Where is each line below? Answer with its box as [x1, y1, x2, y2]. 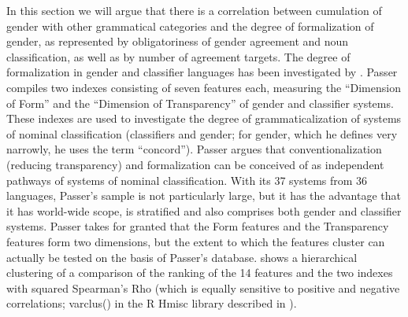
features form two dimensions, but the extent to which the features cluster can [6, 233, 385, 249]
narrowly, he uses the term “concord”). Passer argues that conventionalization [6, 141, 382, 157]
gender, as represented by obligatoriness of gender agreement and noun [6, 33, 349, 50]
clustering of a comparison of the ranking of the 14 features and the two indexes [6, 264, 393, 281]
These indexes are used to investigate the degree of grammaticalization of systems [6, 110, 402, 127]
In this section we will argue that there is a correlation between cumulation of [6, 2, 382, 18]
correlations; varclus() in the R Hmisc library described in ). [6, 295, 297, 311]
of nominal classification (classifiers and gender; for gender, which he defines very [6, 125, 398, 142]
